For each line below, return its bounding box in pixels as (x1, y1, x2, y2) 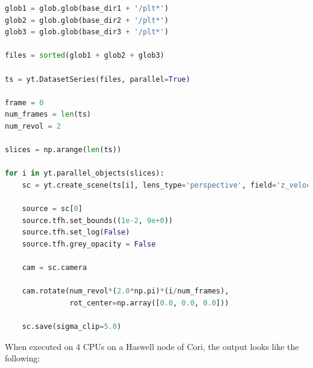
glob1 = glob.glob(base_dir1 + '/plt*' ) (5, 4, 169, 13)
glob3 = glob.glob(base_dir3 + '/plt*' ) (5, 28, 169, 37)
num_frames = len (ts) (5, 110, 91, 119)
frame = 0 (5, 98, 44, 107)
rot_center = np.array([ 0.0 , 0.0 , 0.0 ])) (69, 298, 229, 307)
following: (5, 352, 40, 364)
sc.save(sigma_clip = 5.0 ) (22, 322, 122, 331)
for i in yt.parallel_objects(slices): (5, 169, 164, 178)
